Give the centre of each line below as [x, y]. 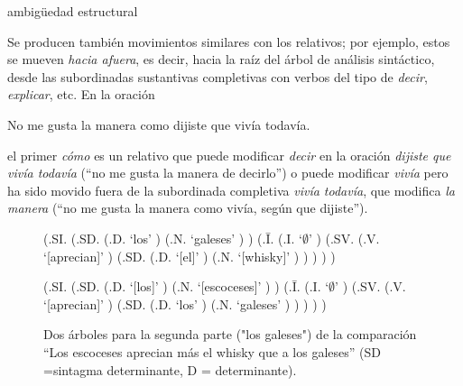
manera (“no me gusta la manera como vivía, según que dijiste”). [188, 208]
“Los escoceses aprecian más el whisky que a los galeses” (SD [212, 351]
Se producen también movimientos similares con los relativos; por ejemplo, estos [229, 41]
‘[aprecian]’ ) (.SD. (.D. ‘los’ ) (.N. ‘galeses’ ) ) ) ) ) [185, 303]
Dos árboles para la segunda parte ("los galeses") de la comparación [230, 334]
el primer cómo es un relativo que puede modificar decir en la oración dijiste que [229, 155]
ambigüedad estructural [73, 11]
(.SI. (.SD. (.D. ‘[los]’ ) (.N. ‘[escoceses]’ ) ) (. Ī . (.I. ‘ [186, 286]
